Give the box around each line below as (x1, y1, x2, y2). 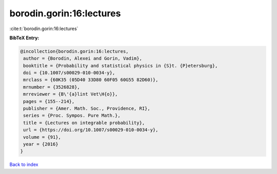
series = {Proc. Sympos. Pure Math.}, (23, 113, 121, 118)
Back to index (9, 161, 38, 168)
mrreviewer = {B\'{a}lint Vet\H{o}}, (23, 91, 118, 97)
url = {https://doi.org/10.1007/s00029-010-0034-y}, (23, 127, 159, 133)
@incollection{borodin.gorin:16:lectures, (20, 48, 129, 54)
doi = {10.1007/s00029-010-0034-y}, (23, 70, 115, 76)
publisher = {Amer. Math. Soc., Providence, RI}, (23, 106, 151, 112)
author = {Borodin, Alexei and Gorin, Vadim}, (23, 56, 142, 61)
